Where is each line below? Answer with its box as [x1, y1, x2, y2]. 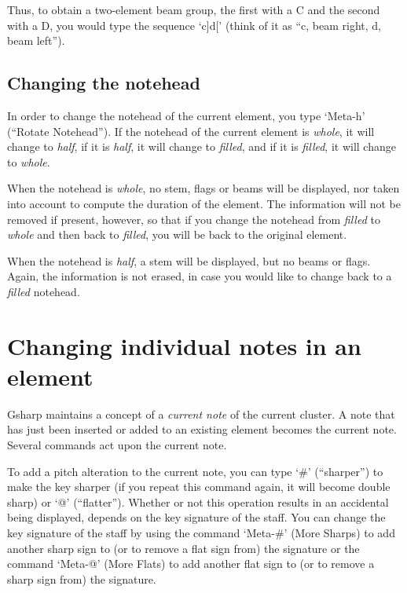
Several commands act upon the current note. [7, 437, 227, 453]
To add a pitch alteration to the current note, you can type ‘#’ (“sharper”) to [7, 463, 383, 479]
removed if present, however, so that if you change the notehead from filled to [7, 210, 380, 227]
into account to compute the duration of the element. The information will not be [7, 195, 401, 211]
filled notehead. [7, 283, 80, 299]
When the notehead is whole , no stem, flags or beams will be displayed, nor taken [7, 180, 400, 196]
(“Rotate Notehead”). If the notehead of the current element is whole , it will [7, 123, 375, 139]
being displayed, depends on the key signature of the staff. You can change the [7, 509, 386, 525]
